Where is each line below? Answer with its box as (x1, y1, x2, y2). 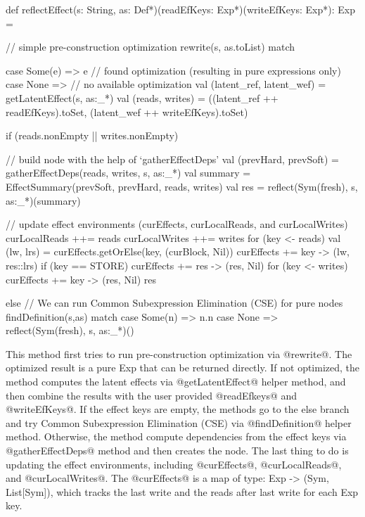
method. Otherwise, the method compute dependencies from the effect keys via (6, 429, 347, 444)
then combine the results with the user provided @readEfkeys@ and (6, 388, 297, 402)
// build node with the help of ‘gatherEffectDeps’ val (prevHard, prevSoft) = (6, 151, 339, 166)
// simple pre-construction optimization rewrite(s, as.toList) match (6, 39, 295, 54)
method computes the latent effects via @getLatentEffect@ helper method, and (6, 374, 346, 389)
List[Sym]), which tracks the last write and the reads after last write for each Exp (6, 484, 359, 499)
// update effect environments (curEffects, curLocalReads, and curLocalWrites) (6, 217, 348, 231)
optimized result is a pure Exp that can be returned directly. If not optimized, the (6, 360, 360, 375)
